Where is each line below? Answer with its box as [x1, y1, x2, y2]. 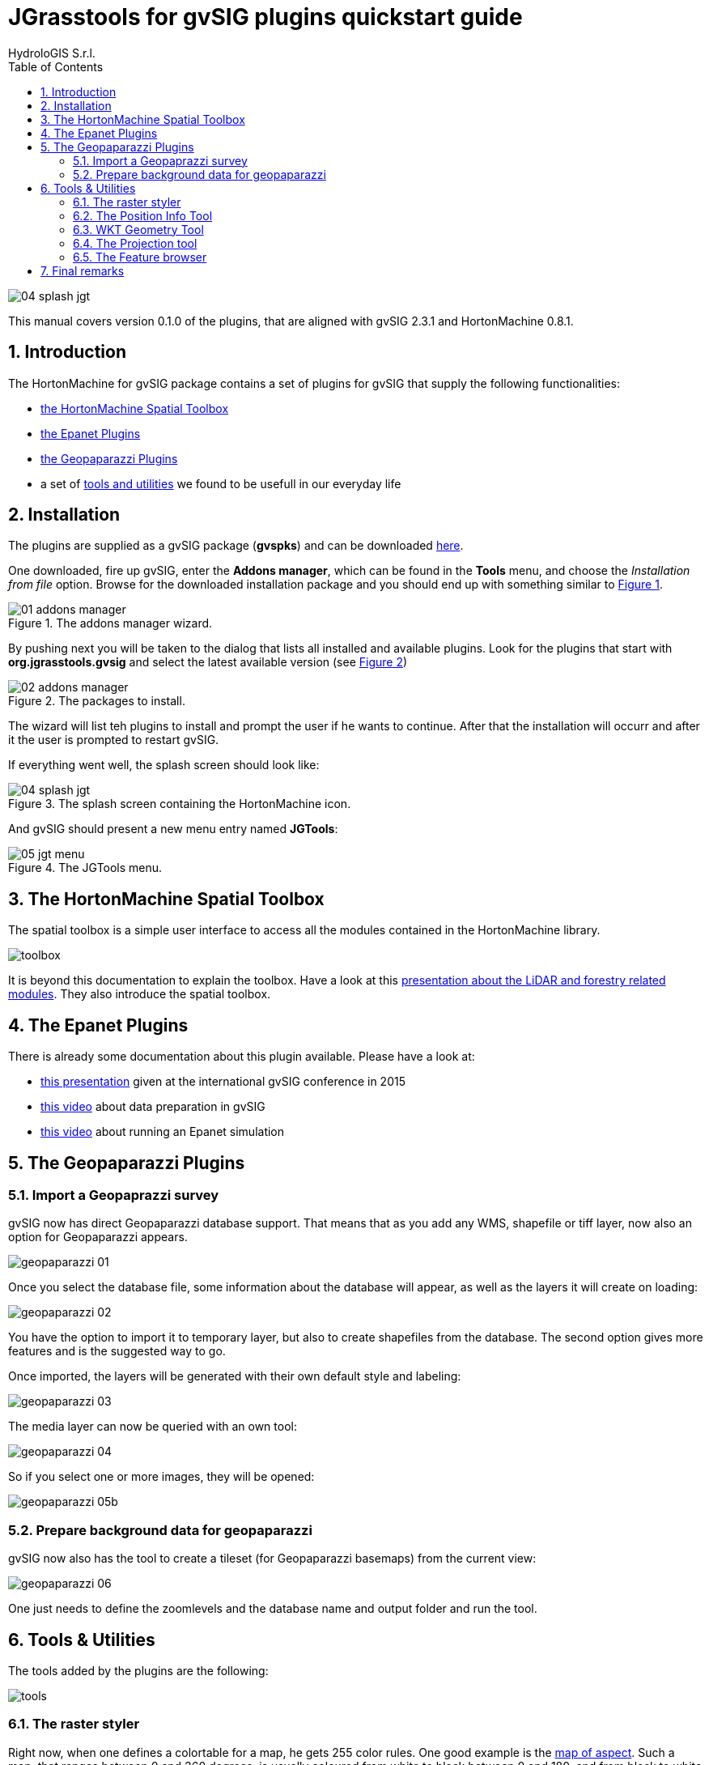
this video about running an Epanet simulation [40, 1125, 285, 1139]
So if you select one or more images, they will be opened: [8, 1469, 315, 1484]
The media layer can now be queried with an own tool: [8, 1419, 297, 1434]
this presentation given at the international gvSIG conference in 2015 [40, 1074, 405, 1089]
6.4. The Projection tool [73, 236, 197, 250]
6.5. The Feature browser [73, 249, 207, 264]
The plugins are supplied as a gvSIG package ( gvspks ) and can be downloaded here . [8, 538, 464, 553]
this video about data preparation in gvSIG [40, 1099, 265, 1114]
